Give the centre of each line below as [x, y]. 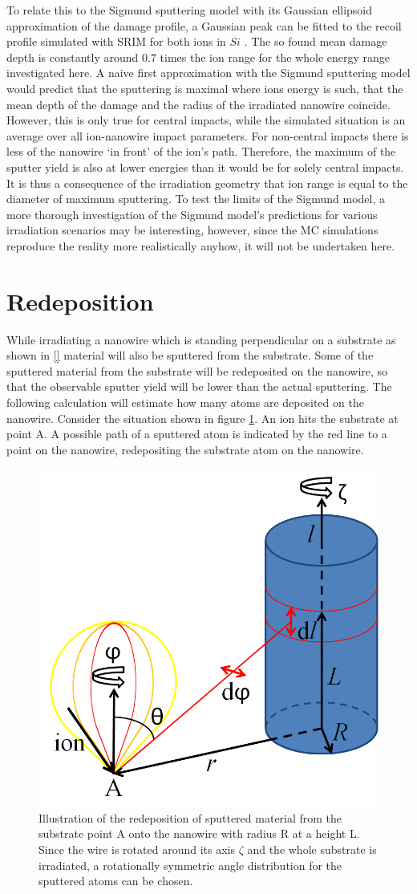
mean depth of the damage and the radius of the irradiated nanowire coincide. [198, 104]
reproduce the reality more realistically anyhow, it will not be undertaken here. [201, 245]
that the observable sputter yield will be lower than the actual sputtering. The [199, 386]
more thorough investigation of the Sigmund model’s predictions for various [192, 214]
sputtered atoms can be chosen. [116, 881]
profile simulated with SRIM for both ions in [116, 41]
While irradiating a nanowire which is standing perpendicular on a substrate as [201, 339]
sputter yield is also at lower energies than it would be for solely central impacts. [205, 167]
